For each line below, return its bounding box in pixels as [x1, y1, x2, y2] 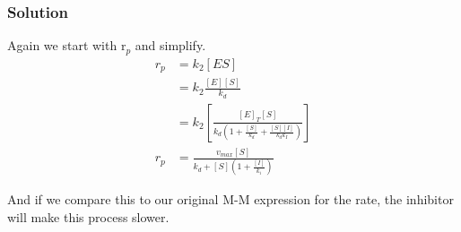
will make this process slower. [7, 208, 170, 227]
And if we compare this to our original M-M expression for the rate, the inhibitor [7, 190, 454, 209]
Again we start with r [7, 36, 126, 55]
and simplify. [135, 36, 206, 55]
